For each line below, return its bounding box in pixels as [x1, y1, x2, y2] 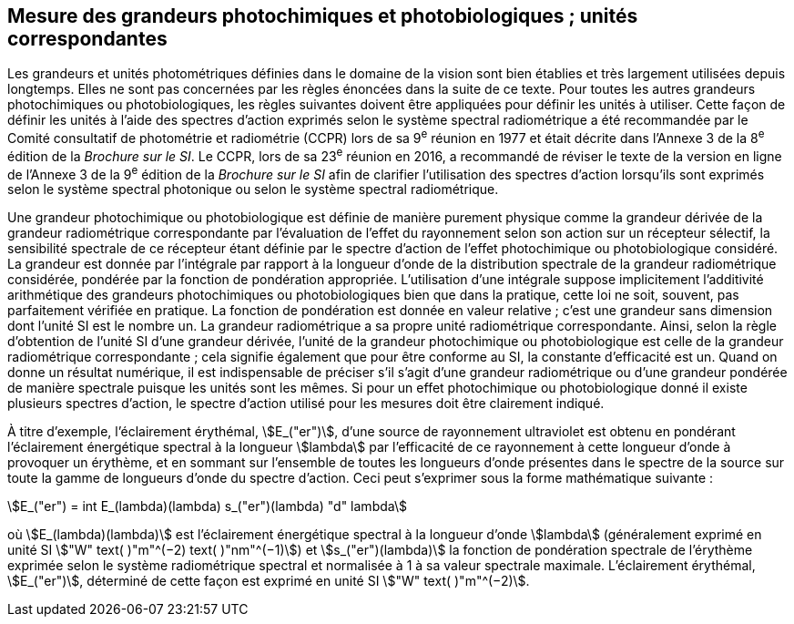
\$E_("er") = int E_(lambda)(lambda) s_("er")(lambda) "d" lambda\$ [7, 498, 407, 515]
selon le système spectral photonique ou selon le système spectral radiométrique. [7, 181, 499, 198]
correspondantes [7, 27, 168, 50]
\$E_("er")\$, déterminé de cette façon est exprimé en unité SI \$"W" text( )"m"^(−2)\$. [7, 573, 530, 589]
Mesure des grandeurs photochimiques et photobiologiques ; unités [7, 5, 638, 27]
